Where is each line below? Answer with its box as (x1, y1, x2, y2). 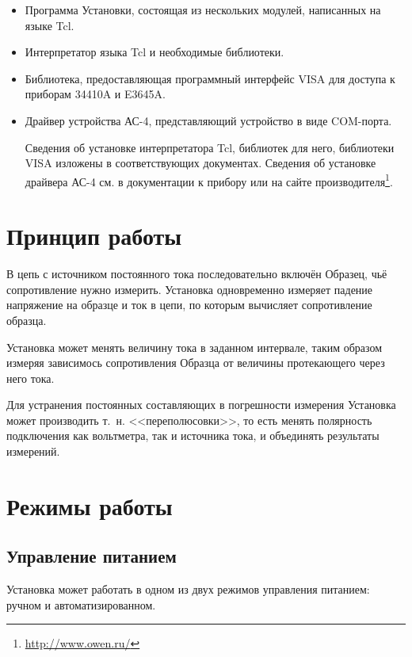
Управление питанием (6, 544, 177, 568)
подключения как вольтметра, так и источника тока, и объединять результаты (6, 427, 380, 444)
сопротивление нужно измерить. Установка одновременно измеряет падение (6, 281, 373, 297)
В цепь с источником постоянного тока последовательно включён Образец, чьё (6, 265, 387, 282)
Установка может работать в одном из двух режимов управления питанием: (6, 581, 370, 598)
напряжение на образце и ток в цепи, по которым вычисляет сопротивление (6, 296, 372, 313)
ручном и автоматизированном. (6, 596, 156, 613)
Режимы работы (6, 489, 173, 521)
